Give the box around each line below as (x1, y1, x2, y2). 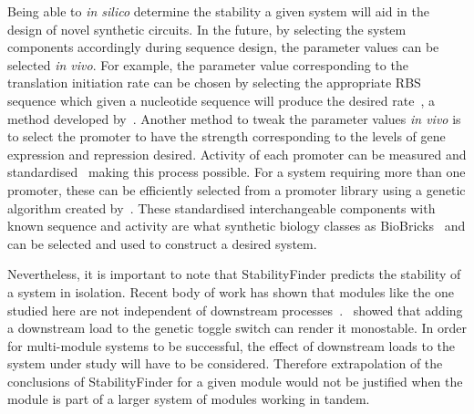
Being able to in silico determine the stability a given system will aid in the (7, 2, 429, 20)
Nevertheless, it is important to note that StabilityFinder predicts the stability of (7, 264, 461, 284)
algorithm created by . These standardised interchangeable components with (7, 198, 436, 217)
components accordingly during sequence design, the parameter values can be (7, 37, 439, 57)
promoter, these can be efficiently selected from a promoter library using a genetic (7, 180, 466, 199)
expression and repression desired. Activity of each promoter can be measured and (7, 144, 467, 163)
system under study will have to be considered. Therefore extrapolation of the (7, 354, 443, 373)
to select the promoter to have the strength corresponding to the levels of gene (7, 127, 446, 146)
